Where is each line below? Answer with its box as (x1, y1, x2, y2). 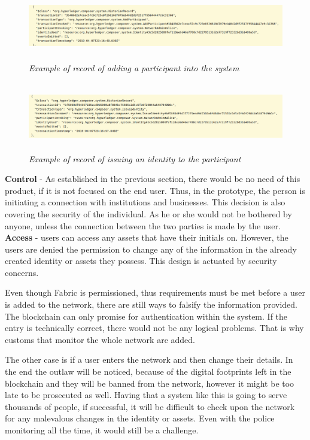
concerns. (5, 266, 39, 278)
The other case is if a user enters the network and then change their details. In (5, 353, 293, 366)
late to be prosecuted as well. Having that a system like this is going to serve (5, 389, 287, 401)
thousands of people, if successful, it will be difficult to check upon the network (5, 400, 295, 412)
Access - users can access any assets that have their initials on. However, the (5, 231, 288, 244)
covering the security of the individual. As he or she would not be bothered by (5, 207, 292, 220)
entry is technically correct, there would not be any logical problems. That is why (5, 321, 304, 334)
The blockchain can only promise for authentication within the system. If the (5, 309, 288, 322)
